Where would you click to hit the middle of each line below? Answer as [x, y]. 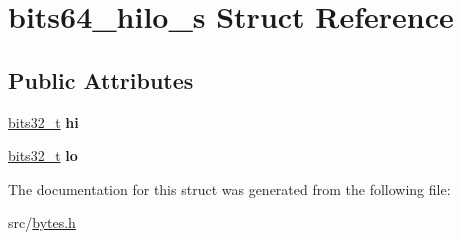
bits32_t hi [43, 121]
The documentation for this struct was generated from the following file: [229, 188]
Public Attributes [101, 79]
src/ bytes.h [42, 222]
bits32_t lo [43, 155]
